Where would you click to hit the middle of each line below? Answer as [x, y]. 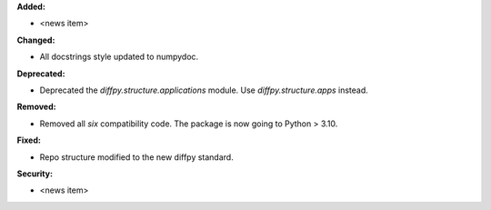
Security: [35, 174]
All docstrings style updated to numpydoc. [119, 57]
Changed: [36, 40]
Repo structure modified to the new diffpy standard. [136, 157]
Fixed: [29, 140]
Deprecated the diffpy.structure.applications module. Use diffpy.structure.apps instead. [204, 90]
